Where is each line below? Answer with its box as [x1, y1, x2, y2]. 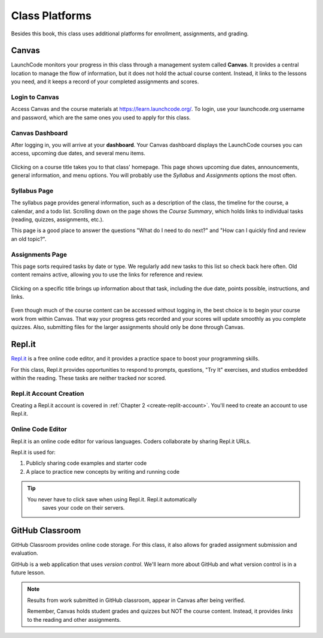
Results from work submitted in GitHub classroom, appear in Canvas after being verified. [27, 597, 245, 604]
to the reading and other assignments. [27, 616, 121, 623]
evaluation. [11, 549, 38, 557]
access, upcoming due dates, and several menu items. [11, 150, 146, 157]
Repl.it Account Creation [11, 389, 84, 398]
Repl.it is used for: [11, 449, 56, 456]
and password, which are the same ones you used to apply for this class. [11, 114, 191, 121]
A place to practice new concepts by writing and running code [26, 468, 179, 475]
